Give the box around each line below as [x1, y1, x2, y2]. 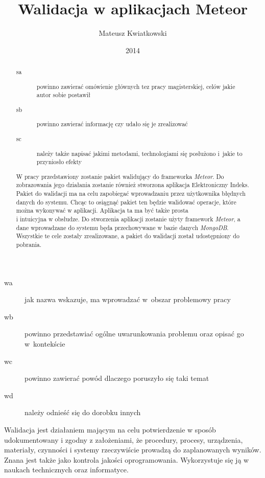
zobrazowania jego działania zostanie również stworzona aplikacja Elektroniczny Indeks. [16, 180, 249, 189]
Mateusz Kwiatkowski [99, 28, 167, 38]
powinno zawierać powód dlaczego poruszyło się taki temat [25, 373, 209, 383]
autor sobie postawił [36, 90, 91, 99]
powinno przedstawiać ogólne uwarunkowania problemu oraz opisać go [25, 328, 244, 339]
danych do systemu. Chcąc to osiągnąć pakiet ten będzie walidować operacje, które [16, 197, 236, 206]
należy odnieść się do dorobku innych [25, 407, 141, 418]
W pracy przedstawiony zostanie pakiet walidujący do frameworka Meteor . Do [16, 172, 224, 180]
